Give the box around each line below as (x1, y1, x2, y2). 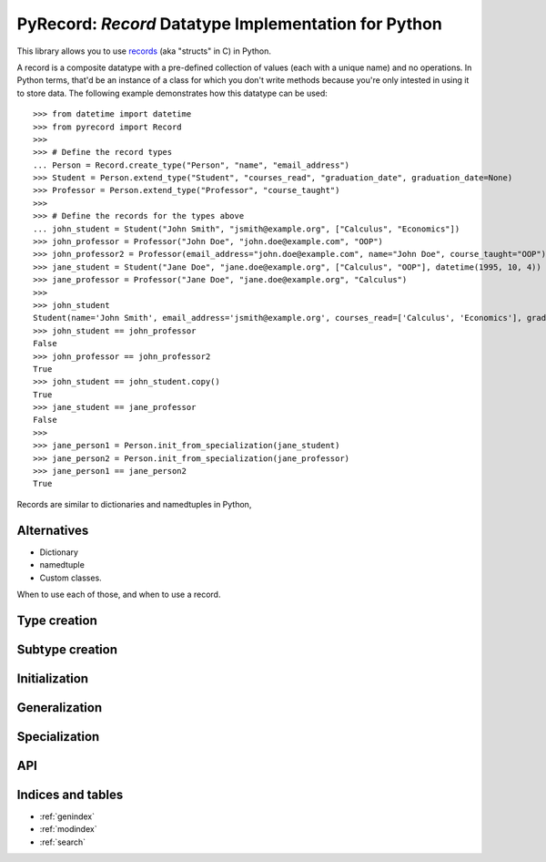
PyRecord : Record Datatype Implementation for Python (16, 14, 443, 34)
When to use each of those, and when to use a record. (16, 589, 221, 600)
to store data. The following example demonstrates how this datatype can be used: (16, 87, 328, 98)
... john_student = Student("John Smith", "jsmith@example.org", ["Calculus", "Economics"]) (33, 223, 460, 234)
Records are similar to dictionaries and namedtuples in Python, (16, 498, 252, 509)
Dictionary (39, 547, 79, 558)
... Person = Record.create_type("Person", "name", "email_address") (33, 159, 350, 170)
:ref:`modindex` (39, 824, 97, 835)
